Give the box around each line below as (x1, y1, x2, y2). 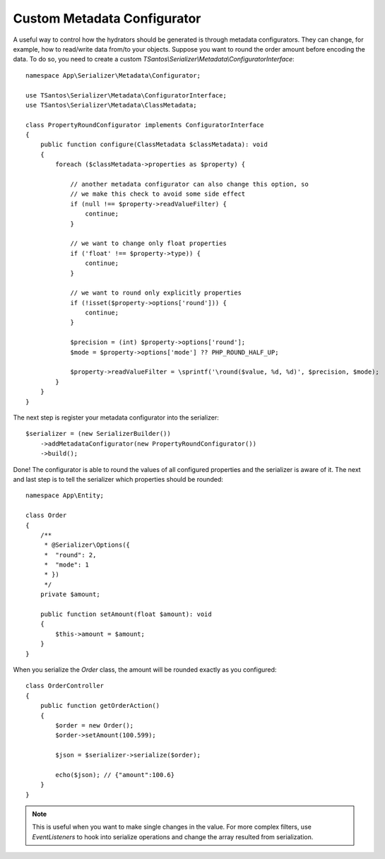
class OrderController (25, 682, 105, 690)
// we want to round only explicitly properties (70, 289, 242, 297)
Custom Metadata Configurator (13, 11, 201, 26)
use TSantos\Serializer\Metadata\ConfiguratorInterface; (25, 91, 227, 99)
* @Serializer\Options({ (44, 541, 131, 549)
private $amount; (40, 591, 100, 598)
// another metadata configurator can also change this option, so (70, 180, 309, 189)
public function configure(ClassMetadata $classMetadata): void (40, 141, 268, 148)
